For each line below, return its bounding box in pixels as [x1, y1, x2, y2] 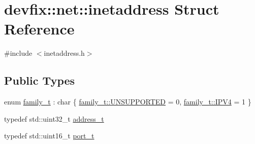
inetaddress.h [44, 48, 85, 58]
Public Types [4, 73, 75, 88]
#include [4, 48, 33, 58]
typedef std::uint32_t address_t [4, 113, 104, 124]
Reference [4, 18, 75, 39]
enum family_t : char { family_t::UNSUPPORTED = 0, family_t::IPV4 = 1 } [4, 96, 251, 107]
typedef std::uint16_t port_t [4, 130, 94, 141]
